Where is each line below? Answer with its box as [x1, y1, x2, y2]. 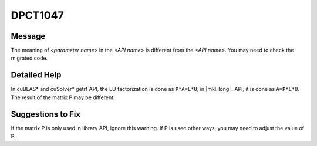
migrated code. [11, 55, 48, 62]
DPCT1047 [11, 9, 64, 22]
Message [11, 31, 46, 41]
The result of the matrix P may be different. [11, 94, 115, 101]
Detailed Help [11, 70, 62, 80]
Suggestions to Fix [11, 109, 81, 119]
